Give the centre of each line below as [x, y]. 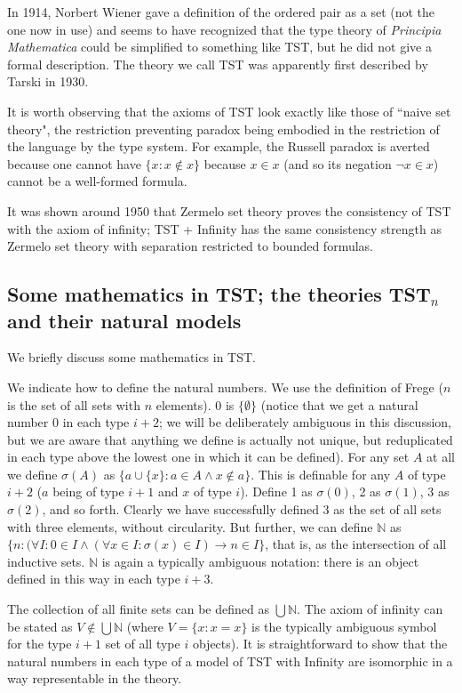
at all [441, 457]
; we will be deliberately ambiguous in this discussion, [305, 422]
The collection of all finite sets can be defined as [138, 609]
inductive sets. [46, 561]
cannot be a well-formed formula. [97, 181]
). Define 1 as [276, 492]
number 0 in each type [68, 422]
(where [145, 626]
